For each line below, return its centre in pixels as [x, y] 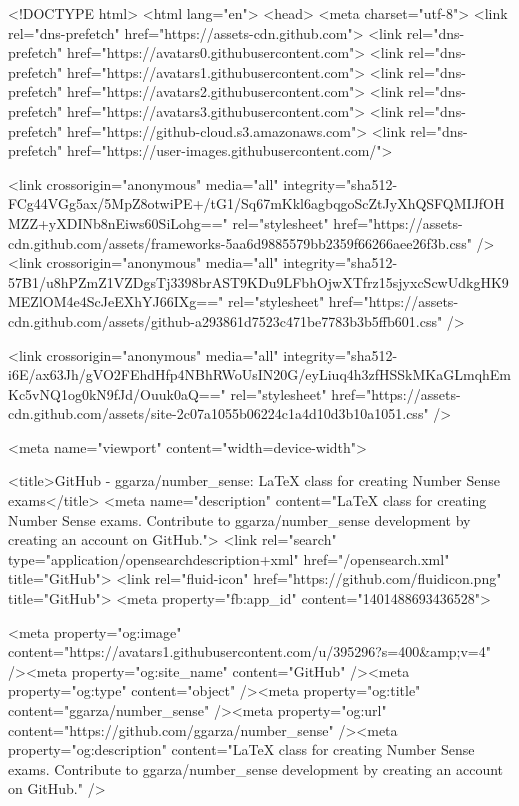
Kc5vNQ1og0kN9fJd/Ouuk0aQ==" [117, 393]
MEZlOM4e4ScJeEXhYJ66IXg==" [116, 301]
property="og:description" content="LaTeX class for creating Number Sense [241, 749]
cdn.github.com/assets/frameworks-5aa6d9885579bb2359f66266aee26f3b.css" [240, 242]
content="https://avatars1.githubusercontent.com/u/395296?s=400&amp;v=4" [249, 651]
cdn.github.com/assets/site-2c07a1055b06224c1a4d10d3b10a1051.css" [218, 413]
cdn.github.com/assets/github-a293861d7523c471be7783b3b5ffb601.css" [225, 320]
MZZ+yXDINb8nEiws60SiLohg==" [118, 222]
